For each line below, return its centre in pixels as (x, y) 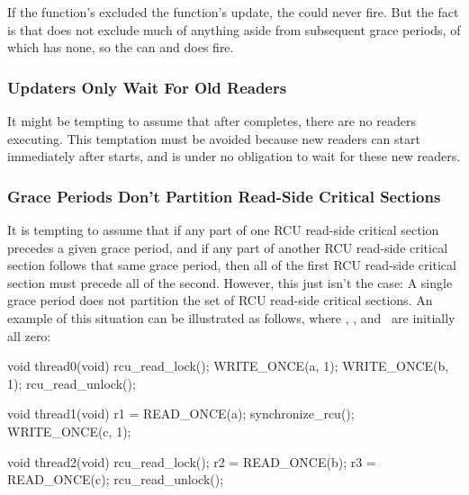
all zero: (29, 335)
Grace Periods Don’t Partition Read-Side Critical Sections (224, 196)
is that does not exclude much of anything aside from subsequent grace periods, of (234, 29)
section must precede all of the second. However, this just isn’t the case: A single (230, 282)
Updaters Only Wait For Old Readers (147, 87)
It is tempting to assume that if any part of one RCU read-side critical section (223, 229)
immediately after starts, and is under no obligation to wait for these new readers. (234, 156)
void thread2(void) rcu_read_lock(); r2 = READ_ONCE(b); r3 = (192, 461)
